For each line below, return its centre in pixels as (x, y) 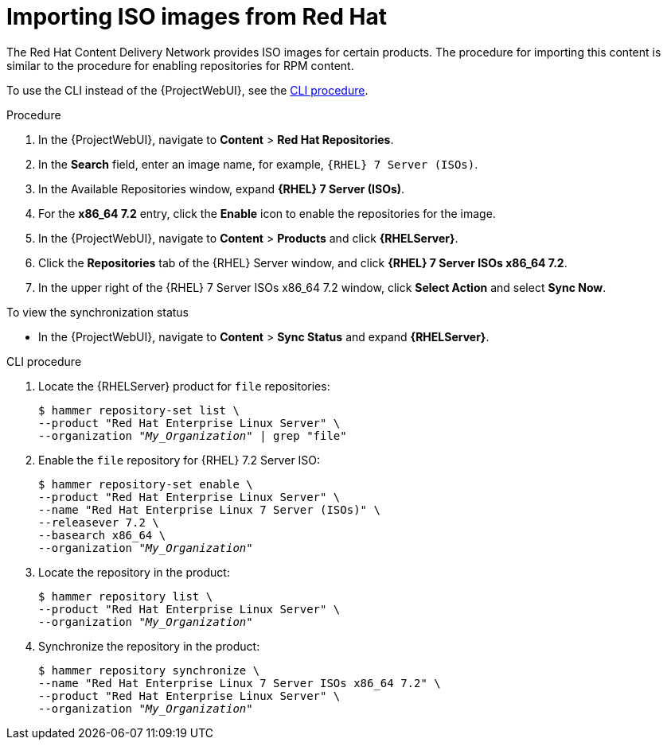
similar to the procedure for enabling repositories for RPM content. (180, 65)
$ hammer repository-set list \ (139, 410)
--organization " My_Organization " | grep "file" (193, 435)
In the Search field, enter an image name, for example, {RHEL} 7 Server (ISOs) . (258, 164)
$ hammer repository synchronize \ (149, 670)
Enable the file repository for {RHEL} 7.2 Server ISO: (179, 460)
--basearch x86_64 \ (102, 535)
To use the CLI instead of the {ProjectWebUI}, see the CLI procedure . (187, 90)
